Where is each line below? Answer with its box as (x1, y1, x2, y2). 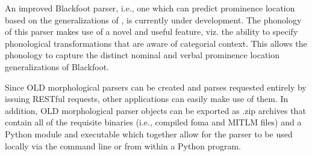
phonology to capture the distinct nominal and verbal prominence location (5, 49, 280, 61)
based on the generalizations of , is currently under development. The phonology (5, 13, 302, 26)
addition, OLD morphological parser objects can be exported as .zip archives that (5, 104, 306, 116)
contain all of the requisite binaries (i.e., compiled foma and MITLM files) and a (5, 116, 302, 128)
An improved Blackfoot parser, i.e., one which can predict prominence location (5, 2, 295, 14)
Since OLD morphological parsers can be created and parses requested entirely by (5, 80, 307, 93)
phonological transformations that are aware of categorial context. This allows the (5, 37, 307, 49)
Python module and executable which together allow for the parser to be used (5, 127, 293, 140)
